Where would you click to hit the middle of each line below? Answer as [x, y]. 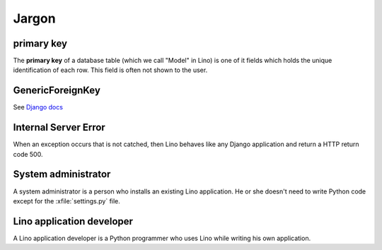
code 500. [28, 154]
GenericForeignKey [57, 91]
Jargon [34, 18]
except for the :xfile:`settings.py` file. [66, 201]
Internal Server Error [59, 127]
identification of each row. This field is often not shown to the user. [110, 70]
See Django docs [38, 107]
